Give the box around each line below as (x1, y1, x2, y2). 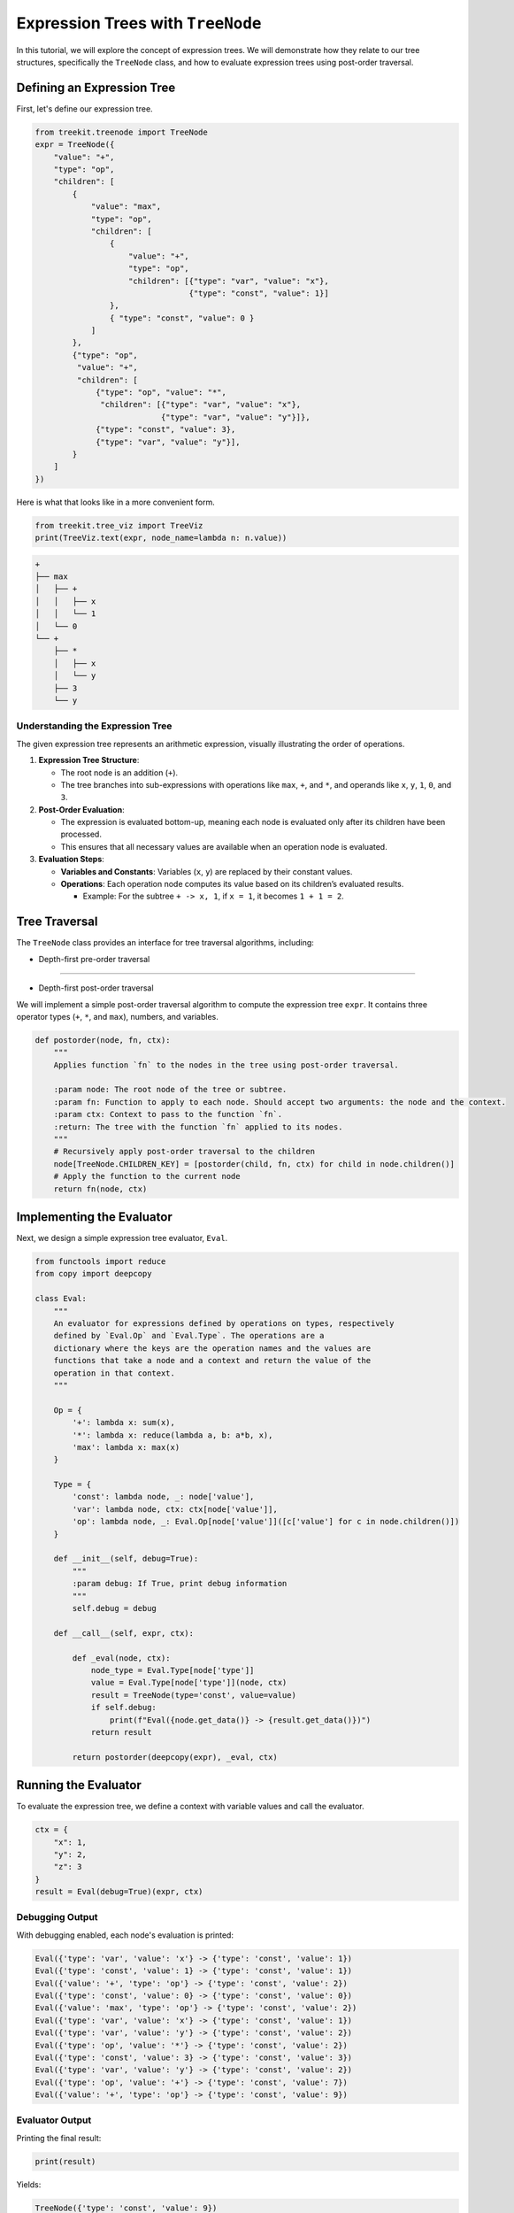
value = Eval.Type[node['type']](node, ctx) (90, 1677, 288, 1688)
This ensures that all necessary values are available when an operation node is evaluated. (60, 841, 388, 852)
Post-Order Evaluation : (38, 804, 125, 814)
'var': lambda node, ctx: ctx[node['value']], (72, 1504, 278, 1514)
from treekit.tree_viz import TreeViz (35, 520, 203, 530)
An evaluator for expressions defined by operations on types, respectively (53, 1319, 395, 1328)
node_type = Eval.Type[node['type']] (90, 1665, 255, 1675)
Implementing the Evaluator (16, 1209, 173, 1224)
